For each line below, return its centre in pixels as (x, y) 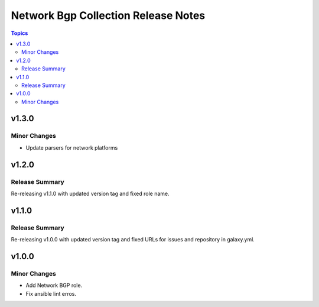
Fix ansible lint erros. (51, 293)
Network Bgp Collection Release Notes (108, 15)
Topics (19, 33)
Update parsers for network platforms (72, 147)
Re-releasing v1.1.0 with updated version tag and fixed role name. (90, 193)
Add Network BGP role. (54, 285)
